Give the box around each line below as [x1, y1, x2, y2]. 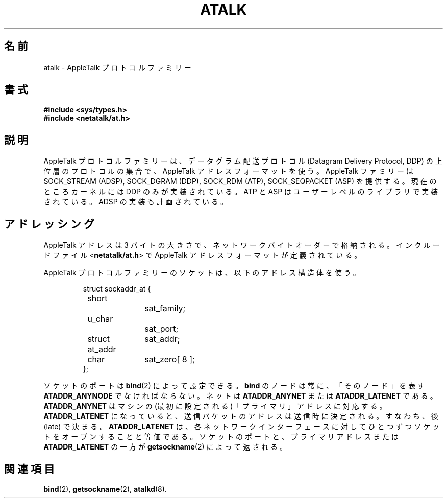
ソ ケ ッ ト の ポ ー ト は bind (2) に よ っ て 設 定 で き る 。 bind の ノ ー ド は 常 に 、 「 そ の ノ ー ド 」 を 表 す [43, 381, 425, 390]
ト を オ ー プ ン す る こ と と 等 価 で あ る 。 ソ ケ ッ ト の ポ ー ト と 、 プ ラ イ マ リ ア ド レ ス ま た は [43, 432, 399, 441]
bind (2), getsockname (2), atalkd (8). [43, 484, 167, 493]
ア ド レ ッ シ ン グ [4, 217, 94, 230]
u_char [87, 313, 113, 324]
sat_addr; [144, 334, 180, 345]
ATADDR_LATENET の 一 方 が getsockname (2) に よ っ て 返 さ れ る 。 [43, 442, 287, 452]
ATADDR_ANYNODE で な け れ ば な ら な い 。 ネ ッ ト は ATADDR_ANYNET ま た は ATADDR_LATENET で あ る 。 [43, 391, 437, 401]
